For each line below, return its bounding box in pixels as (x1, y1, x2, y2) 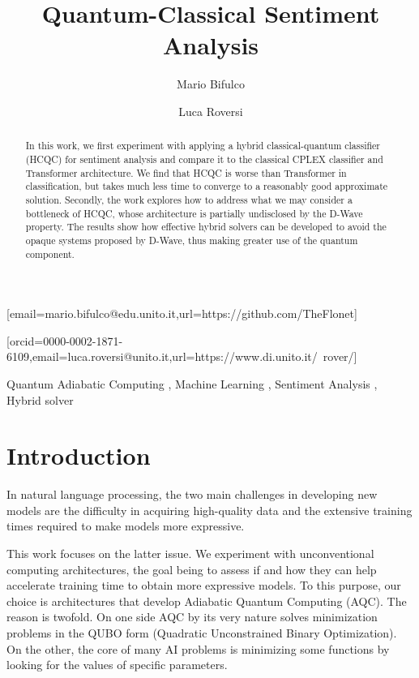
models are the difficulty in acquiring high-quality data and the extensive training (6, 501, 413, 518)
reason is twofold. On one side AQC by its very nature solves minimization (6, 608, 378, 625)
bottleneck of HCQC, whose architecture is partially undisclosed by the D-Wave (25, 206, 363, 220)
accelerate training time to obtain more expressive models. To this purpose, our (6, 577, 401, 594)
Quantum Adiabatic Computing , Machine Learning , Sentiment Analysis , (6, 375, 378, 392)
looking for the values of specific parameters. (6, 656, 228, 673)
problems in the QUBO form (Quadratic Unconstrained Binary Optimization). (6, 624, 397, 642)
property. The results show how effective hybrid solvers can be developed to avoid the (25, 220, 387, 234)
